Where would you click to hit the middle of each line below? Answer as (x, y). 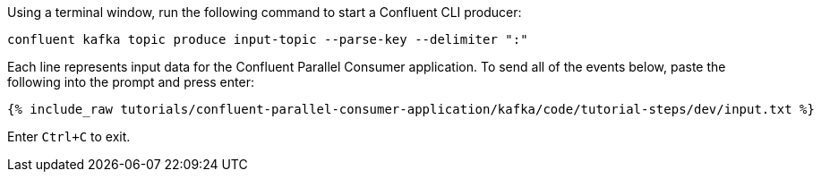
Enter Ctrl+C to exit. (69, 136)
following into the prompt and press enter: (131, 82)
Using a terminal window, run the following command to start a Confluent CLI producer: (265, 12)
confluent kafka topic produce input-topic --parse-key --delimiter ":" (268, 39)
